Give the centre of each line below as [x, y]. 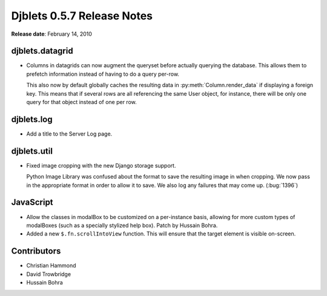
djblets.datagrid [42, 51]
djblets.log [32, 119]
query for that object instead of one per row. [81, 102]
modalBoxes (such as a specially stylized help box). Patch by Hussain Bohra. [122, 225]
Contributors [36, 251]
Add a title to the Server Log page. [69, 134]
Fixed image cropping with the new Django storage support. [101, 165]
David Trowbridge [49, 274]
